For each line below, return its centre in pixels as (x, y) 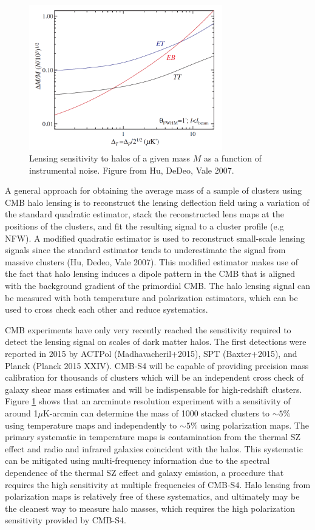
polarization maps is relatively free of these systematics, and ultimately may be (152, 496)
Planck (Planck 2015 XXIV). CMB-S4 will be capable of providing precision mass (157, 365)
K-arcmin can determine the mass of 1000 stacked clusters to (156, 413)
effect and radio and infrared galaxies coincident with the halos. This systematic (154, 448)
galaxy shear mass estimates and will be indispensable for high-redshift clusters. (154, 389)
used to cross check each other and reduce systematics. (107, 309)
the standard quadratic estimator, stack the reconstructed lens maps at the (144, 214)
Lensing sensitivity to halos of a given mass (110, 158)
